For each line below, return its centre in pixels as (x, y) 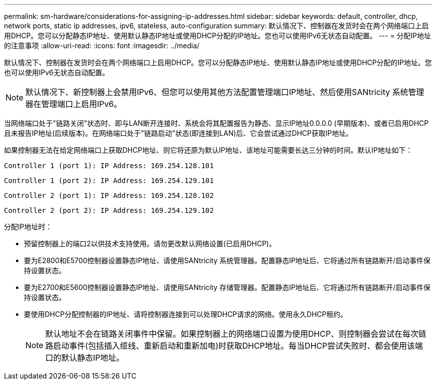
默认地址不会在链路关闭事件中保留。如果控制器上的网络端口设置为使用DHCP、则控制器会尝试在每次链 (236, 334)
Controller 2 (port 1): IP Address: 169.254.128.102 (109, 195)
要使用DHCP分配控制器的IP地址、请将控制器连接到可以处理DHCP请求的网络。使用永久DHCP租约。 (186, 314)
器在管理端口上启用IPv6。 (74, 104)
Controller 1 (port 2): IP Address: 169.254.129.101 (109, 181)
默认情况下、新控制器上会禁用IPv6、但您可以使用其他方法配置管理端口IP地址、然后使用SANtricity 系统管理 (225, 92)
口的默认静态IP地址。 (85, 358)
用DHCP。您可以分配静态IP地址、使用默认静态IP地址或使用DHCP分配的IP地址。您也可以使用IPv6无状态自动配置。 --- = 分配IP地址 (218, 36)
